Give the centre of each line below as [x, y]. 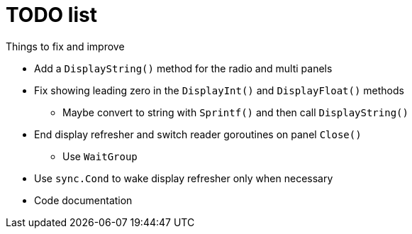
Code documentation [83, 200]
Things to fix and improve [65, 46]
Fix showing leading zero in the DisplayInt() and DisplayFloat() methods [219, 90]
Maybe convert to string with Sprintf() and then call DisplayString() [235, 112]
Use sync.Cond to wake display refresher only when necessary [184, 178]
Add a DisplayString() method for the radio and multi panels [183, 68]
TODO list [51, 15]
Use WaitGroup [100, 156]
